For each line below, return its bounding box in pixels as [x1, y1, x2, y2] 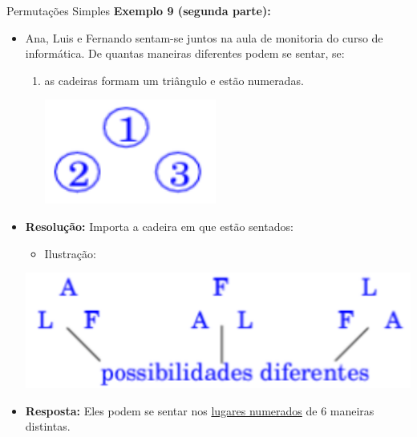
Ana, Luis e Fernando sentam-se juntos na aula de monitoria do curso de [25, 29, 383, 46]
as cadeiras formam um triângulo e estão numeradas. [44, 71, 304, 88]
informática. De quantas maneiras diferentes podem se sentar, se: [25, 45, 345, 62]
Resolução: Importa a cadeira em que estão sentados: [25, 217, 294, 234]
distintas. [25, 418, 71, 435]
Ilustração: [44, 245, 96, 261]
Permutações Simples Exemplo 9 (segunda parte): [6, 2, 271, 18]
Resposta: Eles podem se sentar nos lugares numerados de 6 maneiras [25, 402, 374, 419]
